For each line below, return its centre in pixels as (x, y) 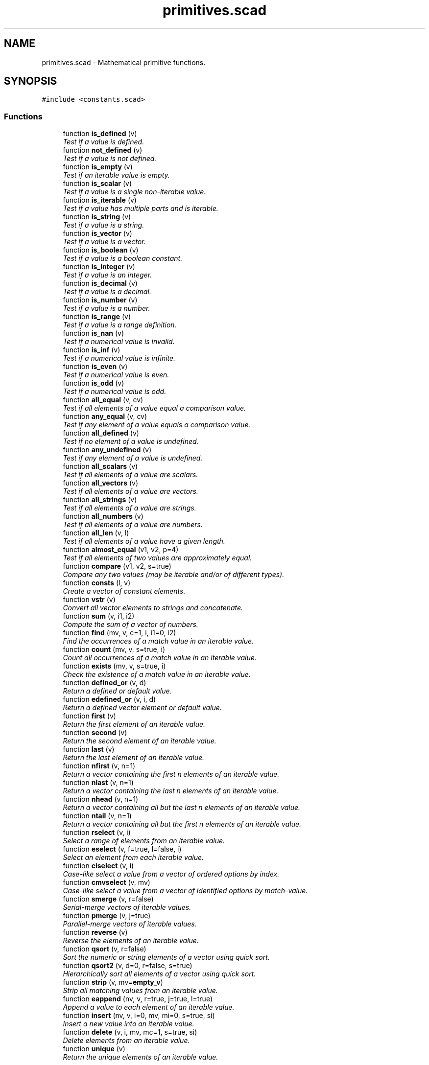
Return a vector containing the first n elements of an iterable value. (171, 774)
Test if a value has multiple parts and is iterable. (141, 208)
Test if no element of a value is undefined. (131, 441)
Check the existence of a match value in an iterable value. (157, 674)
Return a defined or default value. (117, 691)
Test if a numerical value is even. (116, 375)
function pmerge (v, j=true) (107, 916)
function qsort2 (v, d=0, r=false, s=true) (128, 966)
